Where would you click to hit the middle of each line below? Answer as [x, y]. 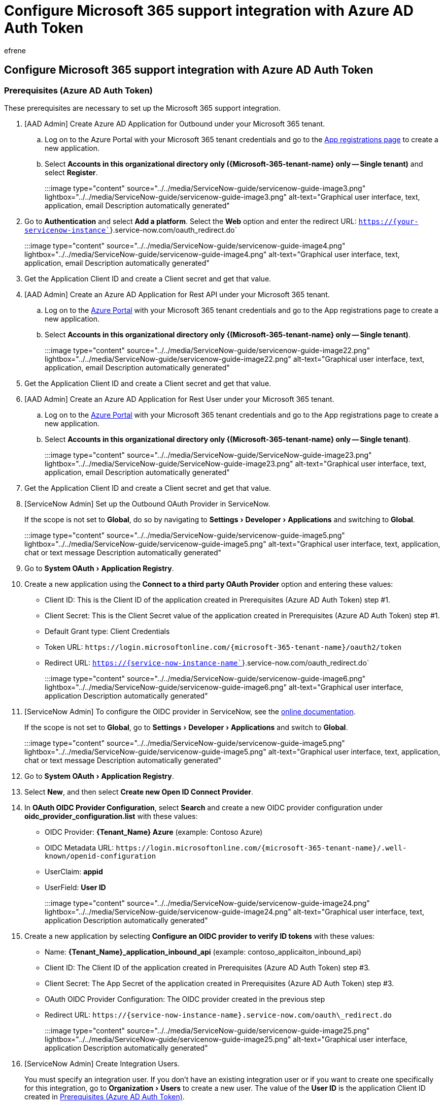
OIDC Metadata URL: [79, 847]
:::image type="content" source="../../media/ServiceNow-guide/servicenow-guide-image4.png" [185, 245]
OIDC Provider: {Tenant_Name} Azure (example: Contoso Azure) [154, 832]
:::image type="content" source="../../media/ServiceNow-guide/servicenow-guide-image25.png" [207, 1030]
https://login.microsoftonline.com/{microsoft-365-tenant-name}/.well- [261, 848]
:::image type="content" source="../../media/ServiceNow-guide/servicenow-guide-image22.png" [207, 350]
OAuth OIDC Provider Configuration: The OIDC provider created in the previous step [185, 999]
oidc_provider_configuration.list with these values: [111, 816]
